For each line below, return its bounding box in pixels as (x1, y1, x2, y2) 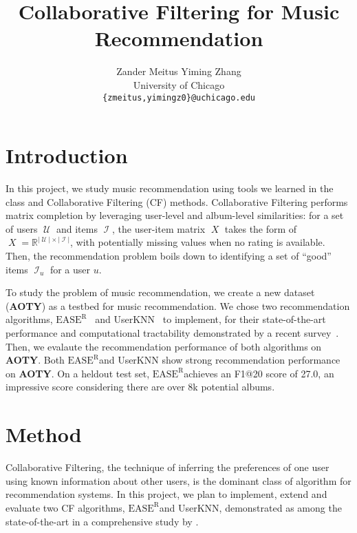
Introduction (6, 141, 128, 169)
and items (56, 221, 98, 236)
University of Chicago (133, 77, 225, 92)
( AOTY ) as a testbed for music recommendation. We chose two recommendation (6, 298, 350, 313)
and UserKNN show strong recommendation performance (98, 353, 340, 367)
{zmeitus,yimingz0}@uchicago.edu (102, 92, 255, 103)
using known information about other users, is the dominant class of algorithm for (6, 473, 351, 488)
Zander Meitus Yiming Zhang (116, 64, 241, 79)
